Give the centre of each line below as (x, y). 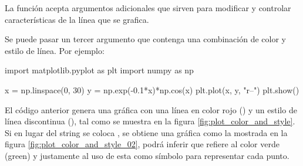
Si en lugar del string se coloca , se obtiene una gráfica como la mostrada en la (146, 132)
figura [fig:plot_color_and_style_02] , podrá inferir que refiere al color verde (142, 144)
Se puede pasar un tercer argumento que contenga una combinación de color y (145, 39)
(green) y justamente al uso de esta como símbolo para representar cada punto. (147, 155)
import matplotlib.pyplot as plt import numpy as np (99, 70)
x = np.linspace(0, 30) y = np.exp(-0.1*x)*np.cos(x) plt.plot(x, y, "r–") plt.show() (152, 89)
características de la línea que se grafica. (77, 19)
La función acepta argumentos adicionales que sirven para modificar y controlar (148, 8)
